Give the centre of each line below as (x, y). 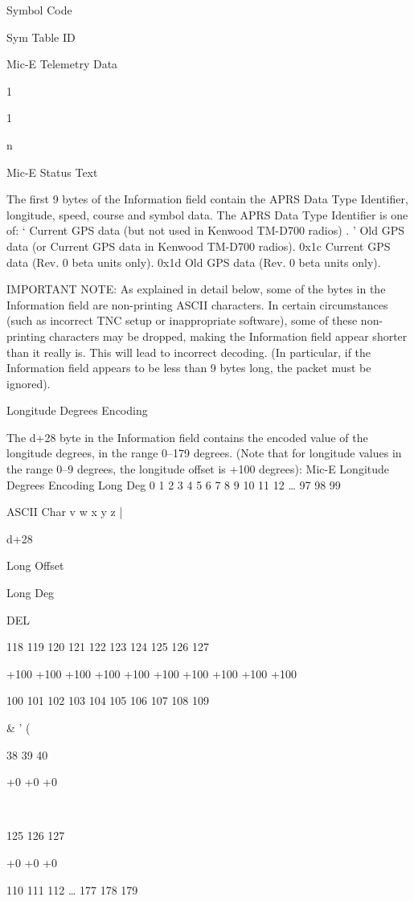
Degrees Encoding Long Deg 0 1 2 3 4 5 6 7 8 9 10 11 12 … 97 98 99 (174, 484)
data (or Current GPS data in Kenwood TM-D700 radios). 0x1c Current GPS (199, 246)
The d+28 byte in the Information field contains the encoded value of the (187, 437)
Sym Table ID (41, 37)
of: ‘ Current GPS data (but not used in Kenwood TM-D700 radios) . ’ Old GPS (205, 230)
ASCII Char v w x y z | (65, 512)
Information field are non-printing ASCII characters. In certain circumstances (197, 304)
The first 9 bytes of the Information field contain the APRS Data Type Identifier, (207, 199)
